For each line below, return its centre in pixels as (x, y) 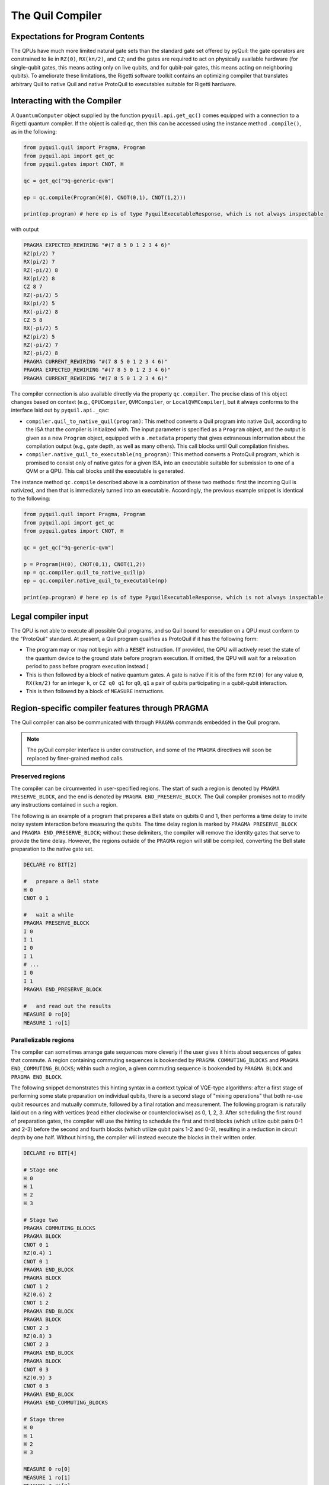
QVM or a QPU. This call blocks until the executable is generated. (105, 471)
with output (25, 229)
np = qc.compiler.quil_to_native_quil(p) (84, 573)
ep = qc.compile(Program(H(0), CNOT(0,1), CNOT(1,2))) (105, 197)
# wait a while (49, 914)
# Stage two (41, 1220)
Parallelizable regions (43, 1040)
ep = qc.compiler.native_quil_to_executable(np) (95, 581)
